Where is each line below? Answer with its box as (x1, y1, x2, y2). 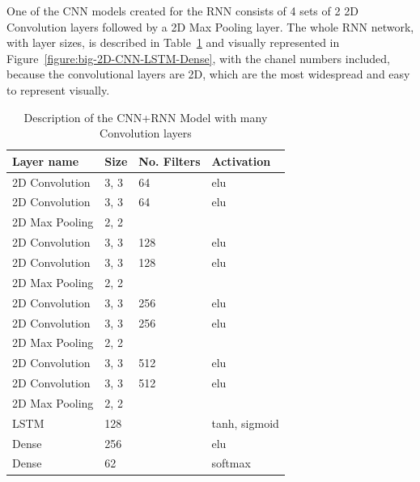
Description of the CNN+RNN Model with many (23, 108, 268, 125)
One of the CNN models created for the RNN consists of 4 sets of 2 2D (6, 2, 358, 19)
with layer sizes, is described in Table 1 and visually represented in (6, 34, 340, 51)
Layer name (12, 152, 79, 169)
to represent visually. (6, 81, 110, 98)
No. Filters (138, 152, 201, 169)
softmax (211, 455, 251, 471)
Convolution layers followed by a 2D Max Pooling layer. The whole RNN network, (6, 18, 414, 35)
